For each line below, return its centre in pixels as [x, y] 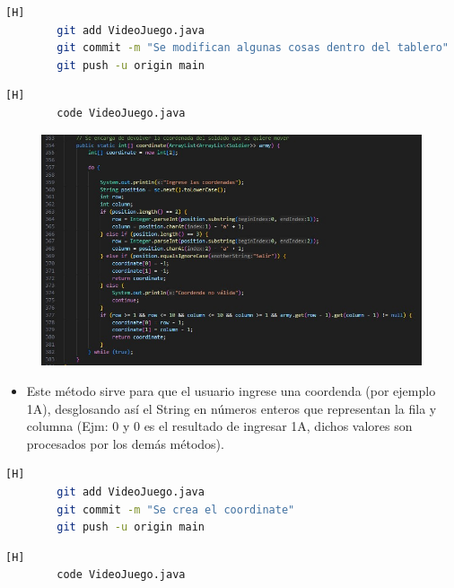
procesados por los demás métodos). [125, 443]
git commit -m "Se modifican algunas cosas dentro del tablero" [253, 48]
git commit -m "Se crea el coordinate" [176, 509]
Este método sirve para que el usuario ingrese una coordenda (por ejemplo [231, 390]
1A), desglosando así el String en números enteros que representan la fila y [231, 408]
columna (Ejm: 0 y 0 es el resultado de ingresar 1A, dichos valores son [219, 426]
